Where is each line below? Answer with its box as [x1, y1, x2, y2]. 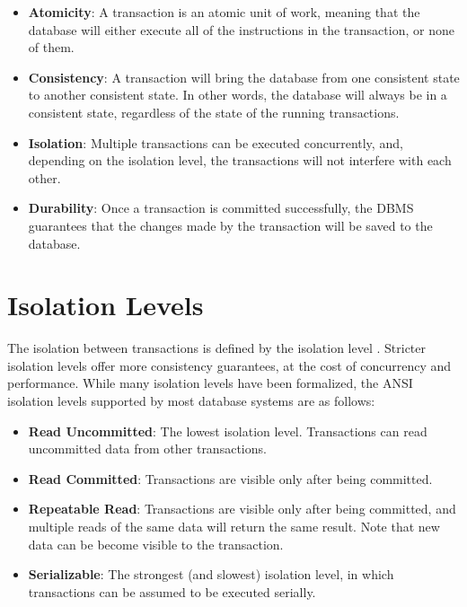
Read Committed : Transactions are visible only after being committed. [28, 469, 433, 488]
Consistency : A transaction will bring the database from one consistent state [28, 67, 460, 86]
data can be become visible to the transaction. [28, 534, 284, 553]
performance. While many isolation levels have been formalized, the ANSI [7, 374, 413, 392]
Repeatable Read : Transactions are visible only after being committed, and [28, 499, 456, 518]
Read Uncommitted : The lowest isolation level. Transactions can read [28, 421, 427, 440]
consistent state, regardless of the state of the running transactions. [28, 102, 400, 121]
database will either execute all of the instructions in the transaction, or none [28, 20, 454, 39]
